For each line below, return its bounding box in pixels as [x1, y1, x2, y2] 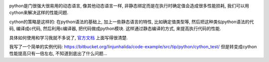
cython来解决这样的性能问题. [9, 10, 69, 16]
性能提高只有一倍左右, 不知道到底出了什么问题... [9, 51, 108, 57]
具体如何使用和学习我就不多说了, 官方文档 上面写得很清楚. [9, 34, 128, 40]
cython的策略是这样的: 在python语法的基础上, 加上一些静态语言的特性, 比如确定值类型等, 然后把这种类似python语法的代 [9, 19, 254, 25]
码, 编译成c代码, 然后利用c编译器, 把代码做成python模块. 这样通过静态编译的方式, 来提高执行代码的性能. [9, 26, 221, 31]
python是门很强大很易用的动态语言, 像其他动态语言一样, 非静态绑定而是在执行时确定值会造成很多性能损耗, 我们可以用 [9, 3, 249, 8]
